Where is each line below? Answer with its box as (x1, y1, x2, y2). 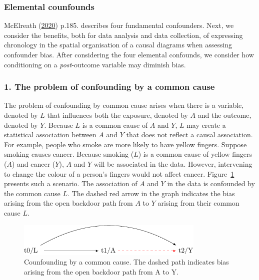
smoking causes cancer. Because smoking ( (4, 149, 134, 159)
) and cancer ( (11, 158, 55, 169)
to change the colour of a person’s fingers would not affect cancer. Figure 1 (4, 168, 234, 179)
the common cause (4, 188, 60, 198)
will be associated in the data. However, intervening (93, 158, 252, 169)
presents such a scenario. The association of (4, 178, 137, 189)
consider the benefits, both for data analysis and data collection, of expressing (4, 29, 243, 40)
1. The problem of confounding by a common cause (4, 80, 215, 93)
